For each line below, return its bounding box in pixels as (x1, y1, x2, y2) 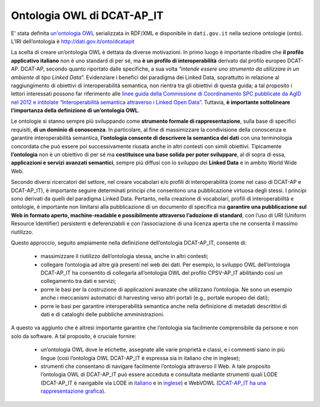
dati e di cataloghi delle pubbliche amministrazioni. (40, 311, 165, 318)
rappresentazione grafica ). (40, 387, 106, 395)
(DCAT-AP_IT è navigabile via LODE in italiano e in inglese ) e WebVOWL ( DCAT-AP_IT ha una (40, 379, 267, 386)
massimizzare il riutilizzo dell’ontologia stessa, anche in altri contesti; (40, 253, 209, 260)
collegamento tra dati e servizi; (40, 278, 116, 285)
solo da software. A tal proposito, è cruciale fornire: (11, 332, 136, 339)
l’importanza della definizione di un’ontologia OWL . (11, 107, 140, 114)
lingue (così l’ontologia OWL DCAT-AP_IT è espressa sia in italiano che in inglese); (40, 354, 241, 361)
